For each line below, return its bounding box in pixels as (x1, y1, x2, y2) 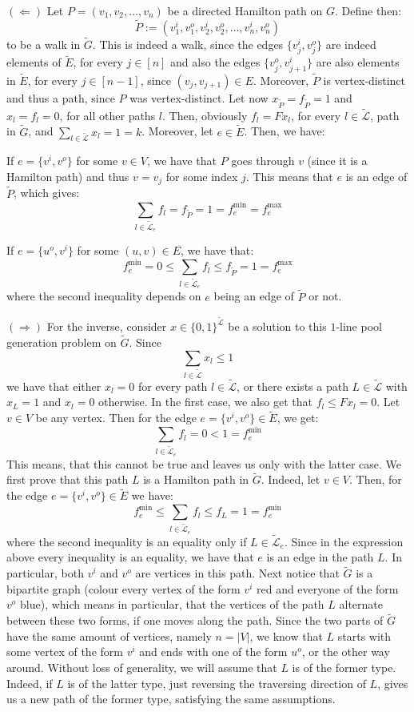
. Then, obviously (162, 107, 248, 123)
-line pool (336, 318, 382, 335)
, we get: (277, 409, 319, 426)
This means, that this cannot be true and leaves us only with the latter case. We (6, 455, 402, 472)
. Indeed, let (261, 471, 320, 488)
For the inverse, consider (46, 318, 167, 335)
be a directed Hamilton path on (167, 2, 323, 18)
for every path (137, 377, 208, 394)
